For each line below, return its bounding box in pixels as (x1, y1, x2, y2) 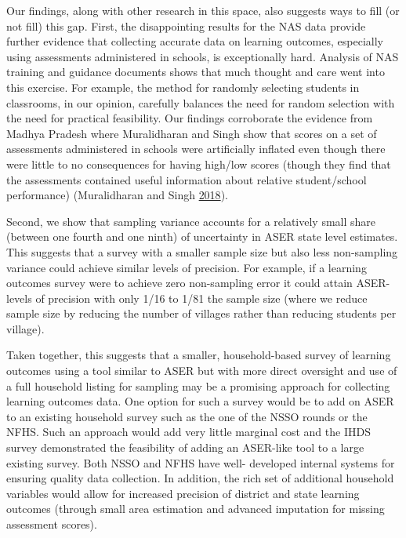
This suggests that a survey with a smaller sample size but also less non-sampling (6, 243, 398, 260)
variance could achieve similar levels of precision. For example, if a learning (6, 259, 367, 275)
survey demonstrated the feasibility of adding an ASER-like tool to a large (6, 439, 364, 456)
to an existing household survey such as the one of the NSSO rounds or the (6, 408, 368, 424)
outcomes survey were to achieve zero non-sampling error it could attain (6, 274, 353, 291)
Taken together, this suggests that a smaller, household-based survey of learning (6, 347, 391, 363)
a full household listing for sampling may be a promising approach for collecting (6, 377, 390, 394)
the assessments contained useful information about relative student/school (6, 171, 367, 187)
